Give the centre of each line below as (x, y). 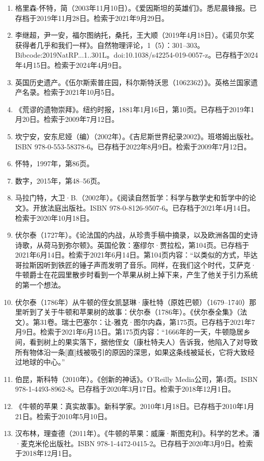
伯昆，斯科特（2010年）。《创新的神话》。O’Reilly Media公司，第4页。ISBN (136, 379)
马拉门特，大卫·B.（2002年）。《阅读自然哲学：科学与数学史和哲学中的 (132, 198)
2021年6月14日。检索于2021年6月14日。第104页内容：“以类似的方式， (129, 255)
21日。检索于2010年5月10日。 (63, 416)
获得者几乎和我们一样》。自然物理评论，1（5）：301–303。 (110, 45)
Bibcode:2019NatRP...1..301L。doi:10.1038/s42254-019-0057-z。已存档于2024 (137, 55)
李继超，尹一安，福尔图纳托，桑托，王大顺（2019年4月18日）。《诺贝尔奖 (135, 35)
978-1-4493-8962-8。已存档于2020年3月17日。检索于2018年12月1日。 (125, 389)
